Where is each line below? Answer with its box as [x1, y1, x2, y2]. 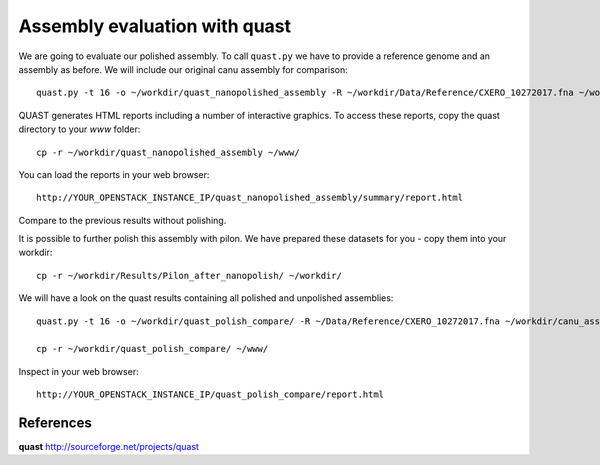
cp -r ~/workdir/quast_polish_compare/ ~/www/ [36, 343, 269, 355]
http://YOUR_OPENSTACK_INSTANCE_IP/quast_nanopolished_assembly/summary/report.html [36, 192, 464, 204]
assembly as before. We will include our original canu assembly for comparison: [18, 63, 349, 75]
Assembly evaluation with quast [18, 15, 292, 37]
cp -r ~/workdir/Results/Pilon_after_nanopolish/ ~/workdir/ [36, 270, 342, 281]
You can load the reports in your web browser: [18, 168, 210, 180]
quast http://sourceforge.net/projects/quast [18, 441, 200, 453]
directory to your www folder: [18, 123, 141, 135]
